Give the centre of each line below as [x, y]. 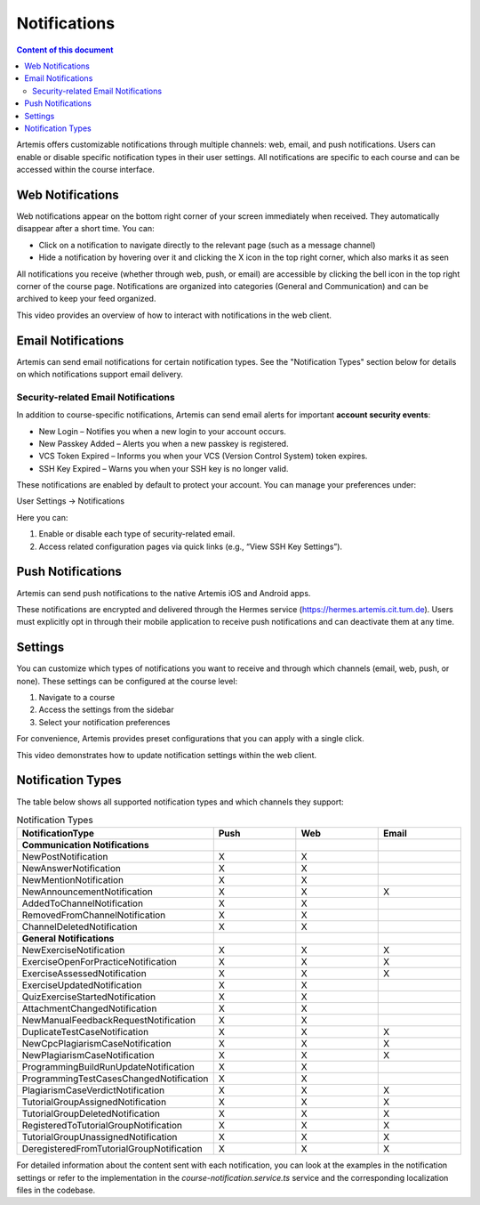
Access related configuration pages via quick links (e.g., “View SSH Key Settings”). [190, 546]
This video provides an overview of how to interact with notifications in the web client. [174, 315]
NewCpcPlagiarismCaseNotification [97, 1044]
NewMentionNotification [73, 880]
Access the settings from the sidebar [106, 710]
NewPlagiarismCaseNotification [88, 1055]
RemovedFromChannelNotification [94, 915]
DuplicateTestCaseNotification [85, 1032]
